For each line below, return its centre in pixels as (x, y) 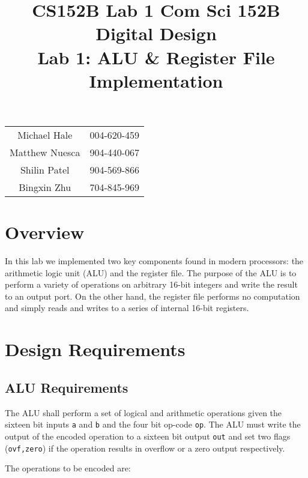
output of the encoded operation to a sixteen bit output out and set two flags (148, 436)
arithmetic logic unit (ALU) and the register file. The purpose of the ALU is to (151, 272)
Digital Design (156, 33)
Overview (45, 232)
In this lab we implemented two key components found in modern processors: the (154, 261)
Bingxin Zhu (45, 187)
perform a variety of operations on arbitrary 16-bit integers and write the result (151, 284)
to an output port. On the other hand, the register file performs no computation (152, 296)
